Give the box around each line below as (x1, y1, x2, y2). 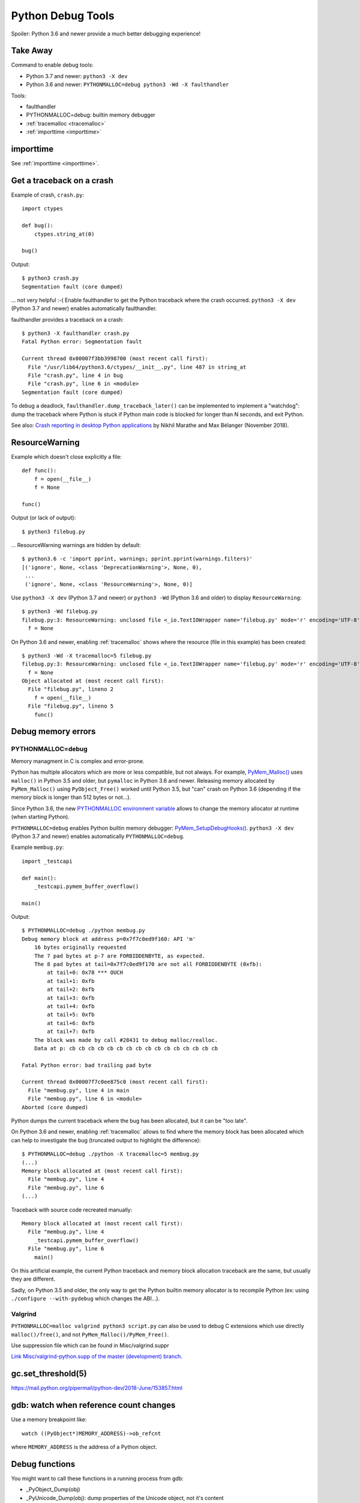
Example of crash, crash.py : (11, 191, 85, 198)
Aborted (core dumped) (22, 1104, 89, 1110)
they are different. (11, 1275, 56, 1283)
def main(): (22, 875, 57, 881)
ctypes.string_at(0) (34, 230, 95, 237)
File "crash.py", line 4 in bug (28, 372, 123, 379)
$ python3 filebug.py (22, 528, 85, 535)
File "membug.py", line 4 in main (28, 1087, 130, 1094)
